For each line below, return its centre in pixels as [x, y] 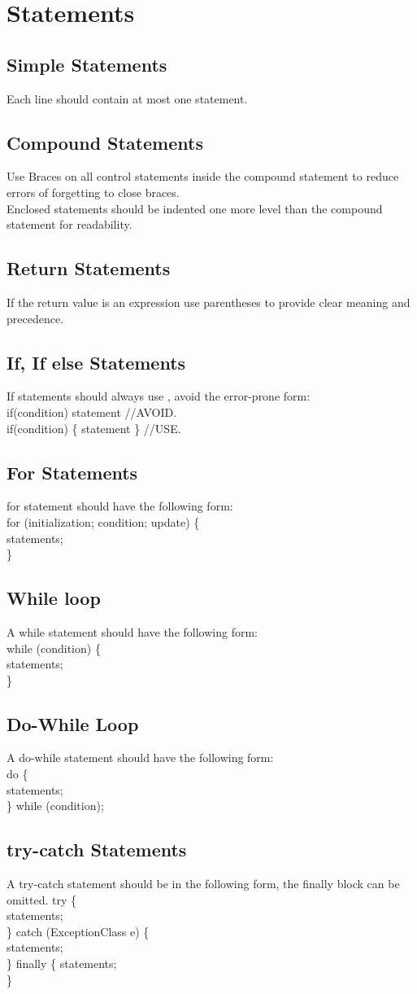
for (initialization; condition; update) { [103, 521]
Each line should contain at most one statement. [127, 98]
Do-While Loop [73, 723]
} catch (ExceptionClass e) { [78, 931]
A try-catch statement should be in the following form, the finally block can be [203, 884]
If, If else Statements [96, 362]
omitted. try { [41, 899]
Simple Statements [87, 64]
